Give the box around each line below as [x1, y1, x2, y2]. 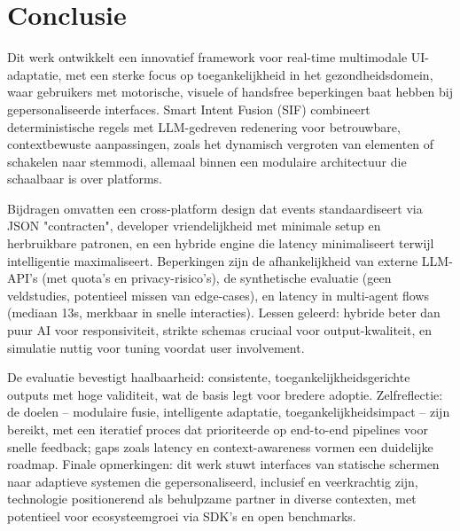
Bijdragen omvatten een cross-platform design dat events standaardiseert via [7, 199, 423, 217]
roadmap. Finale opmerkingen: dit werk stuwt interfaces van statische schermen [7, 455, 440, 473]
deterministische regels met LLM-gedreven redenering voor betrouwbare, [7, 117, 401, 136]
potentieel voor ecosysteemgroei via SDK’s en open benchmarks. [7, 506, 356, 525]
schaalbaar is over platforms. [7, 169, 162, 188]
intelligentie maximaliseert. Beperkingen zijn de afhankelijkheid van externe [7, 251, 418, 269]
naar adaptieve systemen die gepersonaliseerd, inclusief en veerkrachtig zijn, [7, 472, 418, 490]
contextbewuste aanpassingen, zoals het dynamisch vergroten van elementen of [7, 135, 434, 153]
